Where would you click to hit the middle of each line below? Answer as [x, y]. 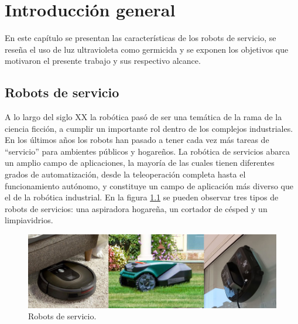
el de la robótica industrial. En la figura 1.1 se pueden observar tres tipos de [142, 197]
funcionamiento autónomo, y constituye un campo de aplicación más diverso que [149, 185]
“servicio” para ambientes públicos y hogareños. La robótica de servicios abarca [147, 151]
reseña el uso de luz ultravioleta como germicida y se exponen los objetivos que [147, 49]
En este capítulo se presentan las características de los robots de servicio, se [141, 38]
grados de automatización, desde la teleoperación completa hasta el [125, 174]
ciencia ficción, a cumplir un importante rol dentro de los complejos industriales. [149, 128]
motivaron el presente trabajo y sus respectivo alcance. [103, 61]
